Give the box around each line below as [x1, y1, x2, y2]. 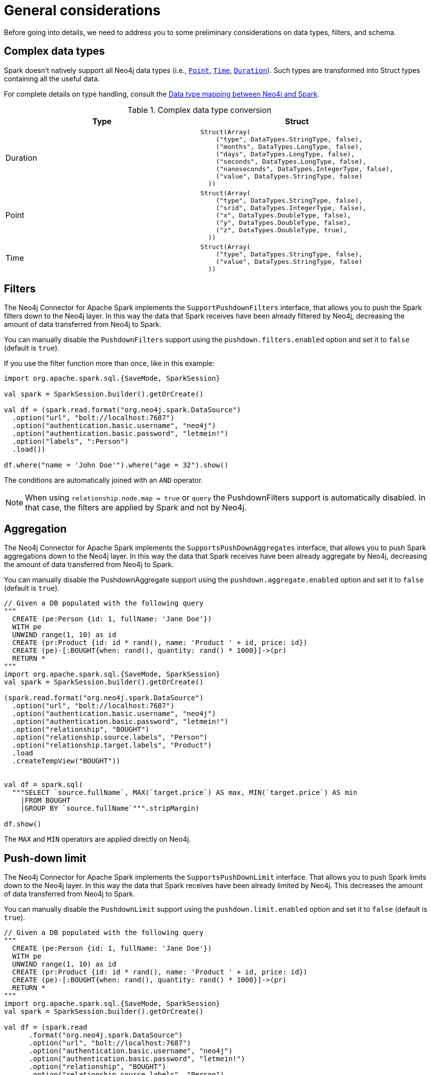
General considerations [4, 2, 161, 19]
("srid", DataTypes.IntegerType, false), [215, 204, 366, 212]
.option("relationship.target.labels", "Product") [12, 741, 212, 750]
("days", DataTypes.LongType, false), [215, 150, 355, 158]
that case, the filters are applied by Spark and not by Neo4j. [25, 502, 247, 513]
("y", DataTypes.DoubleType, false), [215, 218, 351, 226]
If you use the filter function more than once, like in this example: [4, 359, 215, 368]
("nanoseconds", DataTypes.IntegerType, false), [215, 165, 394, 173]
